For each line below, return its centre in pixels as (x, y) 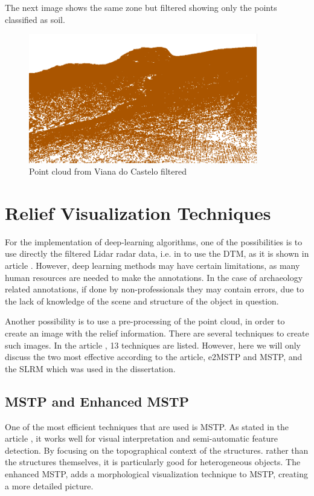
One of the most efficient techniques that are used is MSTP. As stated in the (147, 426)
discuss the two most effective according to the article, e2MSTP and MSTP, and (154, 357)
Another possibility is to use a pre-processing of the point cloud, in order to (145, 321)
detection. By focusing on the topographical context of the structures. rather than (157, 450)
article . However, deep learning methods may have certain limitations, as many (152, 265)
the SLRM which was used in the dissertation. (90, 368)
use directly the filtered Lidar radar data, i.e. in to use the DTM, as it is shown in (157, 253)
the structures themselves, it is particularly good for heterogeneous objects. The (153, 462)
